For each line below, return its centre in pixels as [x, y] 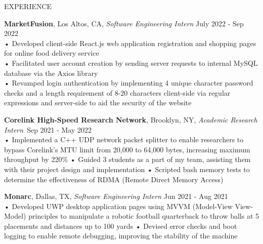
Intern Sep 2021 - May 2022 [48, 129]
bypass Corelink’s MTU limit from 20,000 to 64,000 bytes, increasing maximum [127, 149]
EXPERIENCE [28, 6]
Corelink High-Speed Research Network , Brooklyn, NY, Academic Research [131, 119]
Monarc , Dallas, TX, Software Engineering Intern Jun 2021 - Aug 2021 [116, 196]
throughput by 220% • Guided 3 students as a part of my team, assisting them [127, 159]
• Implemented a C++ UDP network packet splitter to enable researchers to [124, 139]
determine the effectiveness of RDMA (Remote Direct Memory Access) [114, 179]
